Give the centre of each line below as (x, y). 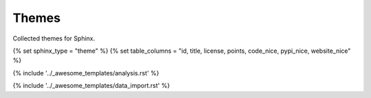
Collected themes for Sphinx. (54, 38)
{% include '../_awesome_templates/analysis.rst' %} (86, 73)
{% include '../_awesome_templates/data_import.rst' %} (91, 86)
